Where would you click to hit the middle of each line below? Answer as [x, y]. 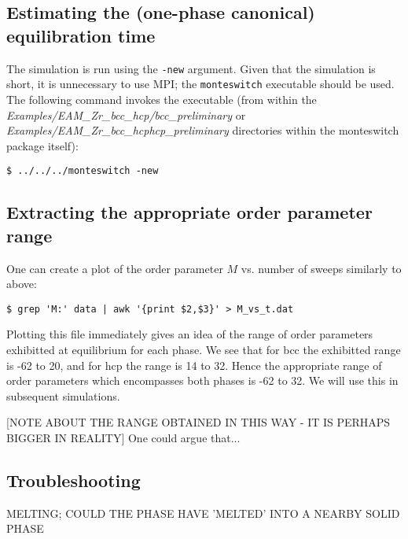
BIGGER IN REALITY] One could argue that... [123, 437]
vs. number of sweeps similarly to [321, 268]
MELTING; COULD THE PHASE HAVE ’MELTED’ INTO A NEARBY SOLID [203, 513]
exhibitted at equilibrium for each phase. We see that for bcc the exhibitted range [204, 349]
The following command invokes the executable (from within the [162, 99]
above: [22, 284]
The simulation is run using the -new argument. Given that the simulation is [191, 68]
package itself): [42, 145]
